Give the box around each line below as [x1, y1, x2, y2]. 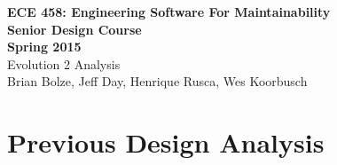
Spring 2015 [7, 37, 82, 56]
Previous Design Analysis [7, 124, 325, 161]
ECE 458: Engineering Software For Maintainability [7, 3, 331, 20]
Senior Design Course [7, 20, 142, 38]
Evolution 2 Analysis [7, 54, 121, 73]
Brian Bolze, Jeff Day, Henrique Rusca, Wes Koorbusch [7, 72, 308, 90]
